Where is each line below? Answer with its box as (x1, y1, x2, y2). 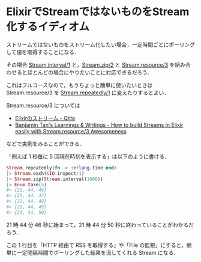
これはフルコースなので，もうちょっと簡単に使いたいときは (6, 81, 153, 88)
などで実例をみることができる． (6, 140, 85, 147)
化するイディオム (6, 20, 90, 34)
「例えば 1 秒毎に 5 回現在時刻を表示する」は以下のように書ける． (6, 153, 170, 160)
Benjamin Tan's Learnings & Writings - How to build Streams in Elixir (14, 121, 184, 129)
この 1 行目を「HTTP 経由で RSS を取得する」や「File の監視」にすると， (6, 241, 187, 249)
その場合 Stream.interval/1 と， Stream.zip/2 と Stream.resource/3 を (6, 61, 175, 69)
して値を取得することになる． (6, 48, 80, 55)
